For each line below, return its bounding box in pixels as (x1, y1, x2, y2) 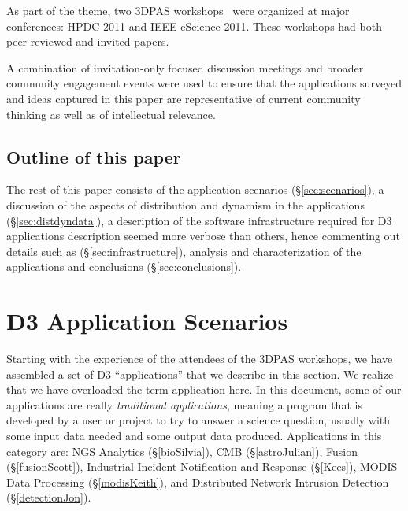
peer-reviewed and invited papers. (6, 33, 169, 50)
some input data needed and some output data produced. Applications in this (6, 428, 382, 444)
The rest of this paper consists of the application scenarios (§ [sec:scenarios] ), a (6, 181, 384, 198)
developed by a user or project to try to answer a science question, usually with (6, 412, 391, 428)
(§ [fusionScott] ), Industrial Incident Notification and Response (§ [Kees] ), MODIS (6, 458, 398, 475)
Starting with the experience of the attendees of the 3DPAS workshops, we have (6, 350, 393, 367)
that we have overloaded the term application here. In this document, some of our (6, 381, 402, 398)
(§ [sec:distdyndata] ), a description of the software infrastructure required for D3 (6, 212, 392, 228)
